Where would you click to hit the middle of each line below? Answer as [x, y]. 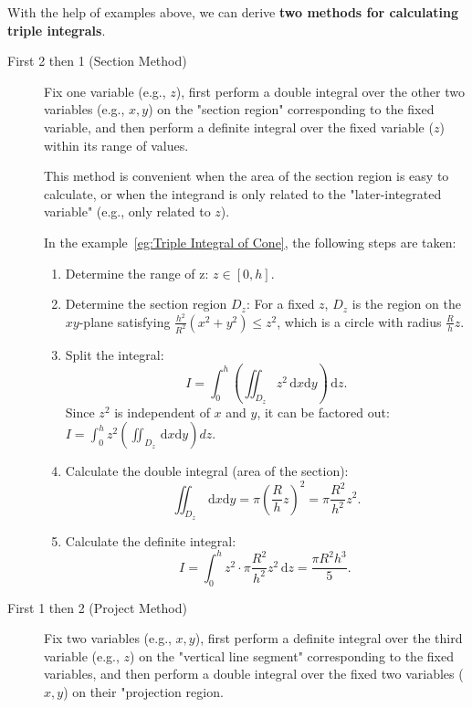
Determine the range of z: [137, 273]
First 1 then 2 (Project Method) [97, 607]
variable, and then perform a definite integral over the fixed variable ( [239, 127]
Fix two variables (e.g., [108, 638]
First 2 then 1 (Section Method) [97, 61]
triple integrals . [57, 30]
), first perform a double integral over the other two [320, 91]
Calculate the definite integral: [151, 540]
